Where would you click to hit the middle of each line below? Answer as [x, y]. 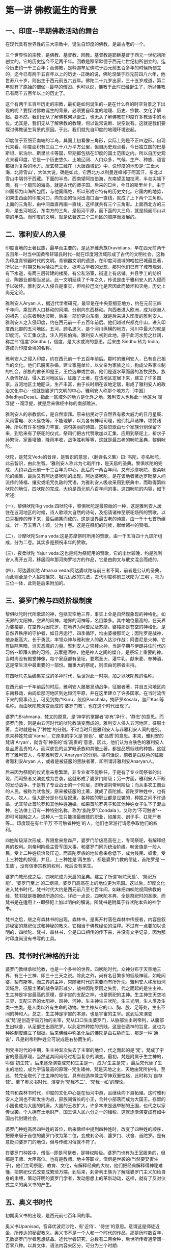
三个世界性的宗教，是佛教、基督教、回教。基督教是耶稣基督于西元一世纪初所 [85, 55]
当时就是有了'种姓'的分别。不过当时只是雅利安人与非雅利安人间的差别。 [89, 729]
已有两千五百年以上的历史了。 [36, 93]
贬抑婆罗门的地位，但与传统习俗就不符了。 [54, 1142]
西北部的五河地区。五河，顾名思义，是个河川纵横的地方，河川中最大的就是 [88, 328]
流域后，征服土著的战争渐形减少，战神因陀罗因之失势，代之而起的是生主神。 [85, 988]
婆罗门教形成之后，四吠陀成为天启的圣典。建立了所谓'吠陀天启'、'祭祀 [79, 876]
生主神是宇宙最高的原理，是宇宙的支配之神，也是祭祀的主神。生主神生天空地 [85, 994]
